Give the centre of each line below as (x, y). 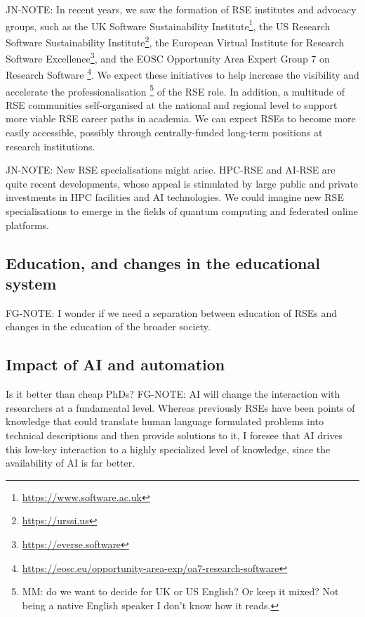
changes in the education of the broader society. (108, 326)
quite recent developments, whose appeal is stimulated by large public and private (182, 183)
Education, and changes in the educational (163, 262)
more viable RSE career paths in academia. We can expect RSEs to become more (181, 118)
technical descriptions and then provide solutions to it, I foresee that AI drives (174, 435)
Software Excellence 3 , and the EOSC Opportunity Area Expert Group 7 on (168, 57)
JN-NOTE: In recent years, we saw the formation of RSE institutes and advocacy (181, 9)
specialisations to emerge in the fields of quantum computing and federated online (182, 211)
